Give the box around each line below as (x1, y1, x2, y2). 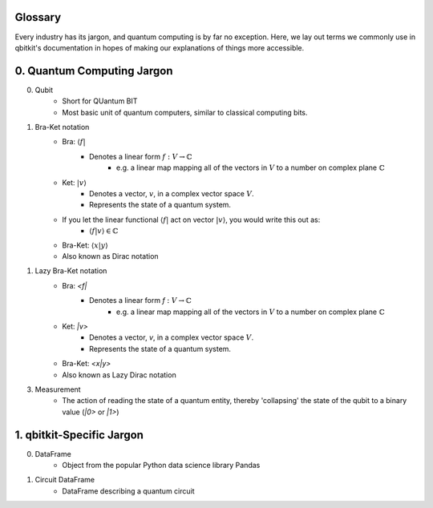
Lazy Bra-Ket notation (34, 266, 107, 276)
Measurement (34, 385, 81, 394)
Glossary (14, 10, 62, 24)
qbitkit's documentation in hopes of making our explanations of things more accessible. (14, 42, 305, 52)
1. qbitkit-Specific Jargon (14, 428, 144, 441)
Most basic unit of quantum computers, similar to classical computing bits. (62, 107, 308, 117)
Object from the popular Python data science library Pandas (62, 461, 261, 470)
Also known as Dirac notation (62, 252, 160, 261)
